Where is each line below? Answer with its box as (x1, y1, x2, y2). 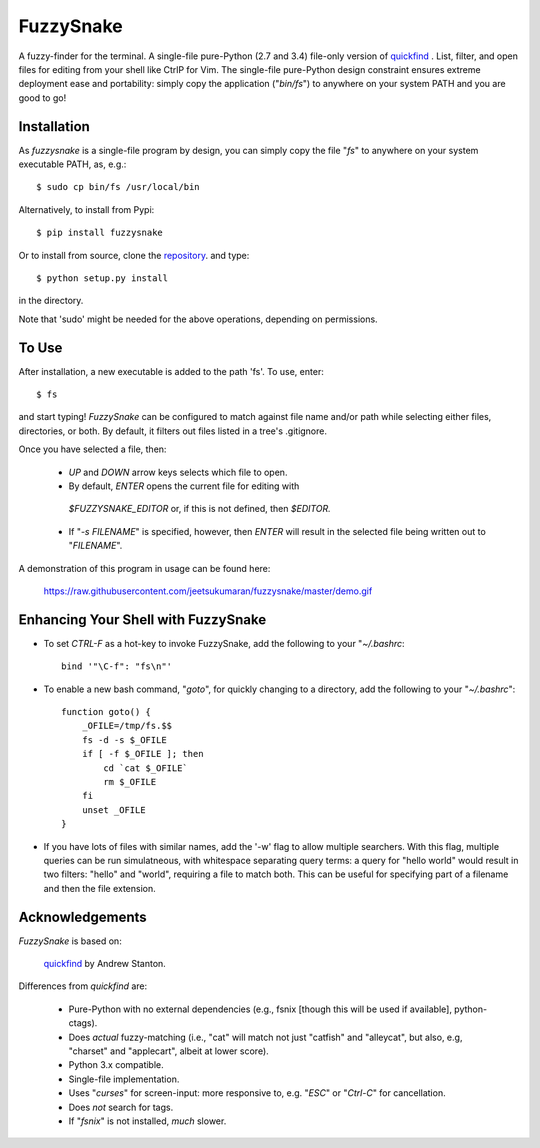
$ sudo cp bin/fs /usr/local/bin (36, 181, 200, 193)
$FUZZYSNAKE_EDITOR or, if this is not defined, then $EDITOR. (68, 503, 332, 515)
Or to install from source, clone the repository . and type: (18, 249, 250, 261)
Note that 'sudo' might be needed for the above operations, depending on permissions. (18, 313, 379, 325)
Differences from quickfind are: (18, 980, 148, 992)
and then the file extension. (43, 882, 157, 894)
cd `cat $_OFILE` (103, 762, 189, 774)
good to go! (18, 91, 67, 104)
